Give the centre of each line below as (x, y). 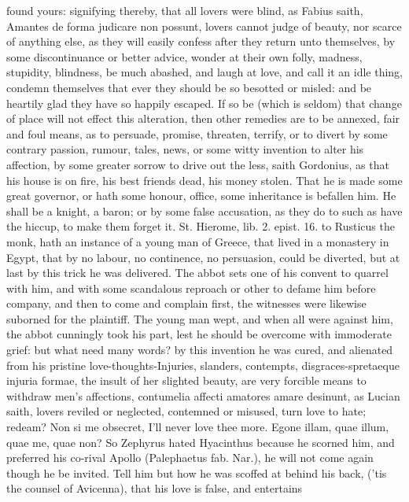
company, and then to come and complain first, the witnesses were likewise (186, 303)
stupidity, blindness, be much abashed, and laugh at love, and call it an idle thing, (204, 72)
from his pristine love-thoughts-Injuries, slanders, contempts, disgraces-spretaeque (203, 365)
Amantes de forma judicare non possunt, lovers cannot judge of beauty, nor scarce (204, 26)
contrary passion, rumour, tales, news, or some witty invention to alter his (185, 149)
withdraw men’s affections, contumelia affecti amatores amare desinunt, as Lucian (203, 395)
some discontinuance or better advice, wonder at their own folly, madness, (184, 56)
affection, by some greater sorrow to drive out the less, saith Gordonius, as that (198, 164)
